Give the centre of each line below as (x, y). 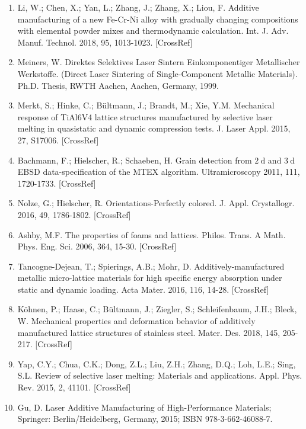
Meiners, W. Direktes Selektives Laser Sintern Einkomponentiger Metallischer (159, 62)
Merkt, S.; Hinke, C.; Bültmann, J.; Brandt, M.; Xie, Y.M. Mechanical (146, 105)
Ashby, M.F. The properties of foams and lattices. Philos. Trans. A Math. (152, 234)
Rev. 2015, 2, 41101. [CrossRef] (74, 387)
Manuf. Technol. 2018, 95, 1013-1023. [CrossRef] (105, 42)
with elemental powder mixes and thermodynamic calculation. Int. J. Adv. (153, 31)
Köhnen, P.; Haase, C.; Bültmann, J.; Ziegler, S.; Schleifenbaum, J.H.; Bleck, (157, 309)
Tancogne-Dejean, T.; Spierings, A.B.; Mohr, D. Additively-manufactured (151, 266)
